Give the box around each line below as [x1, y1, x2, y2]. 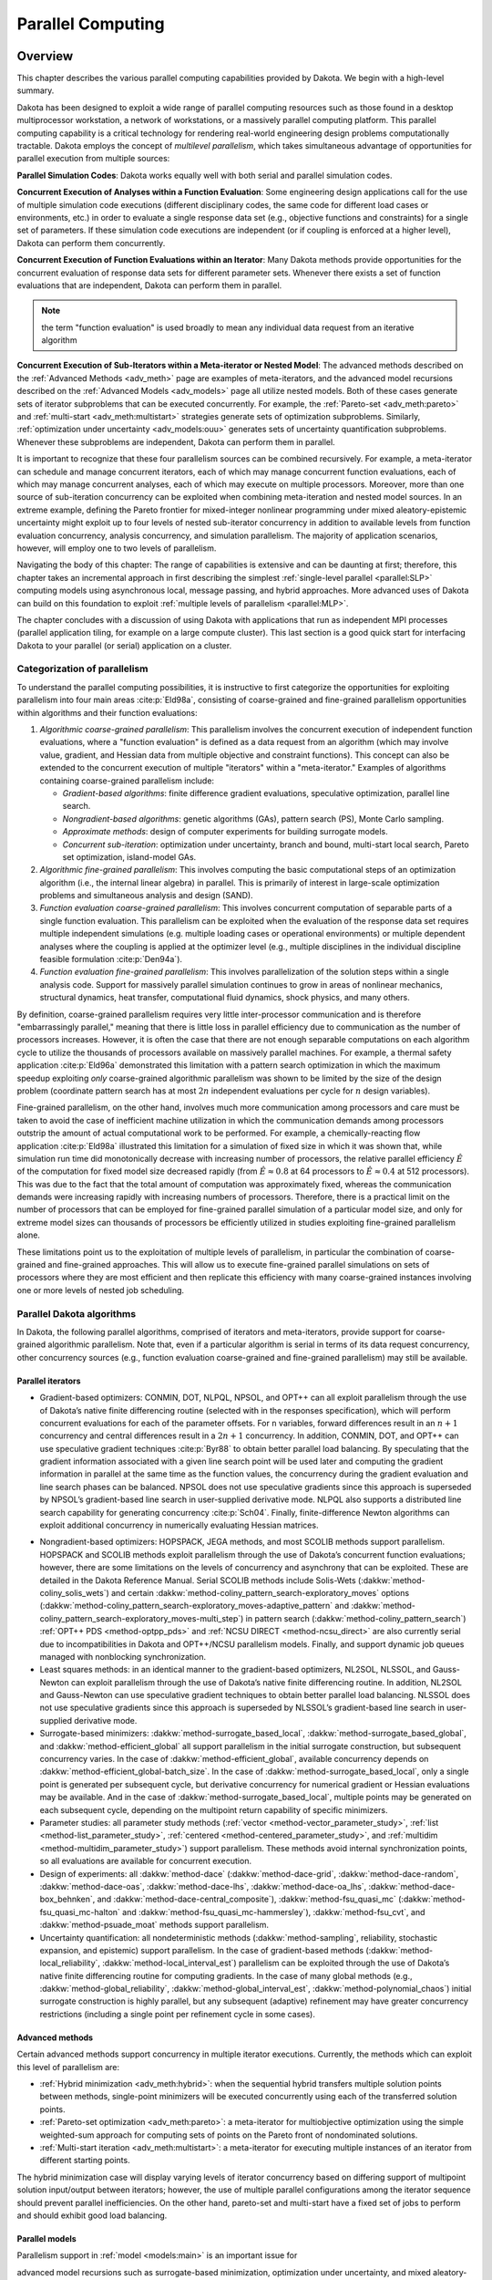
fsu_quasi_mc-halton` [39, 1906, 120, 1917]
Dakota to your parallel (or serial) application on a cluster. [16, 639, 232, 651]
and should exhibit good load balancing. [16, 2210, 168, 2221]
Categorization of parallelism [16, 662, 149, 675]
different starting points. [39, 2155, 131, 2166]
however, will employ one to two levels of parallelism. [16, 543, 217, 554]
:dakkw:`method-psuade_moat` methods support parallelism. [39, 1920, 269, 1931]
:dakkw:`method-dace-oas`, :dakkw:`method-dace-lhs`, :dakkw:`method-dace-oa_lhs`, [39, 1881, 367, 1891]
